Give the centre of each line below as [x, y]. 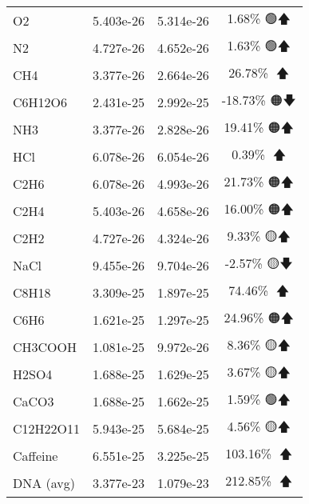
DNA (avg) [44, 482]
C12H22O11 [47, 428]
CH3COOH [45, 346]
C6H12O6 [40, 102]
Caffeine [36, 455]
